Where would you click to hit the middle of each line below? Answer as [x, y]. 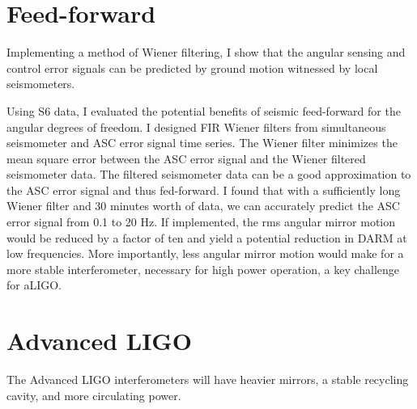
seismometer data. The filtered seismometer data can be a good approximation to [209, 174]
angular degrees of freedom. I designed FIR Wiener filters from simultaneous [196, 126]
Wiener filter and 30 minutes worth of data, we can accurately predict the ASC [203, 206]
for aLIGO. [34, 285]
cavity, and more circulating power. [94, 395]
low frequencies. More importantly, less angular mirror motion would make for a [205, 253]
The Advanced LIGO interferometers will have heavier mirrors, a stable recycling [208, 379]
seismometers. [41, 84]
